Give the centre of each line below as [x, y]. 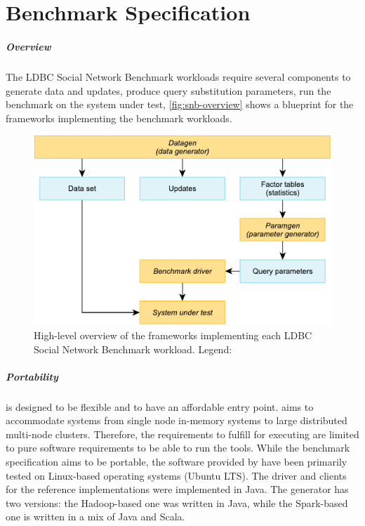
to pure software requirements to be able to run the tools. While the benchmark [178, 448]
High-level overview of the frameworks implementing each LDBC [173, 335]
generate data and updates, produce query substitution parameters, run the [168, 90]
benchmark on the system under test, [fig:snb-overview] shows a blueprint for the [180, 104]
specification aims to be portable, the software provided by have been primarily [177, 462]
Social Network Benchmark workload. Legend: [133, 349]
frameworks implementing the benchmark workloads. [119, 118]
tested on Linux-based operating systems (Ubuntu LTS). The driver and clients [176, 475]
